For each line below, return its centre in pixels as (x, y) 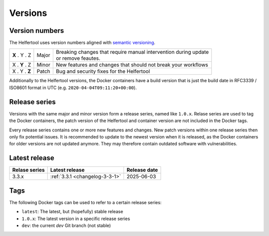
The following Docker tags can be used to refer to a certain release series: (85, 202)
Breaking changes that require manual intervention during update (133, 52)
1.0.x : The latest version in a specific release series (76, 219)
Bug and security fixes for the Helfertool (103, 71)
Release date (142, 170)
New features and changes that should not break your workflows (132, 65)
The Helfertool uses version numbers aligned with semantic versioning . (82, 43)
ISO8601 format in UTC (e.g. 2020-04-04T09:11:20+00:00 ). (73, 88)
